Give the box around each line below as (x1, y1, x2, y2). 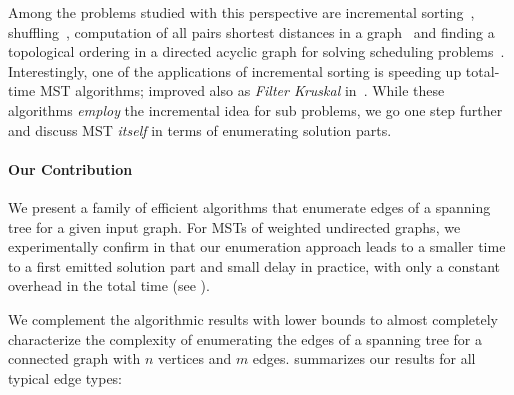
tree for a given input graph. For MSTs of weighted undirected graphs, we (8, 216, 461, 237)
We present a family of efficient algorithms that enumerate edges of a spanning (8, 196, 491, 217)
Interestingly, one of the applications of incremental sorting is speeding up (8, 60, 462, 81)
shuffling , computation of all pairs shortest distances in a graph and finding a (8, 21, 495, 42)
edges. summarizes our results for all (252, 348, 476, 369)
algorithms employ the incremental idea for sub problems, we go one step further (8, 99, 503, 120)
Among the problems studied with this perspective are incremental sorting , (8, 2, 475, 22)
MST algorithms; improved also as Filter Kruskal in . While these (39, 80, 445, 101)
